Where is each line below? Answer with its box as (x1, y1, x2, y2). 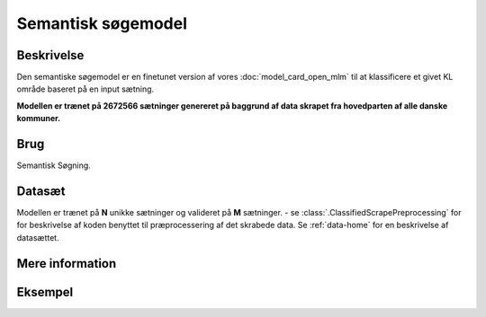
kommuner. (16, 113, 61, 124)
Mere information (16, 256, 117, 271)
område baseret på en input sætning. (16, 84, 155, 94)
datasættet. (16, 232, 59, 242)
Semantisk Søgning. (16, 160, 92, 171)
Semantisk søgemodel (16, 13, 188, 33)
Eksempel (16, 284, 74, 300)
